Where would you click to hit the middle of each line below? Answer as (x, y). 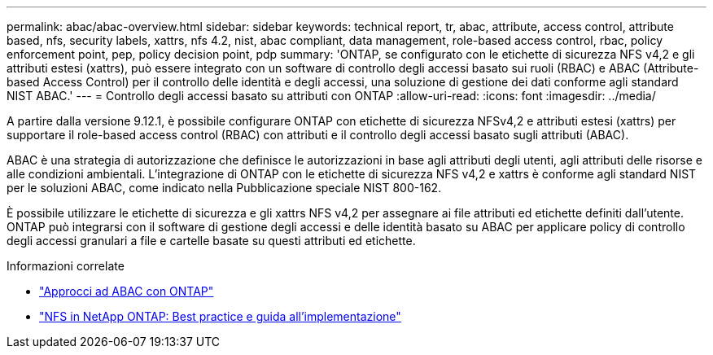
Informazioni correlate (66, 266)
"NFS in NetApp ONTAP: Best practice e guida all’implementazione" (220, 316)
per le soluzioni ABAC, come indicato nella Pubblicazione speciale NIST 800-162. (224, 188)
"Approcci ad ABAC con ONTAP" (127, 291)
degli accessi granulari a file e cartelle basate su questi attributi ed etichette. (211, 241)
